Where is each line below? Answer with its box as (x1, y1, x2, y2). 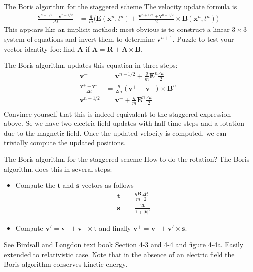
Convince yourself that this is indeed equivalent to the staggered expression (4, 108, 231, 119)
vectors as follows (81, 180, 134, 190)
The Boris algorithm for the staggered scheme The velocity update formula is (4, 1, 237, 11)
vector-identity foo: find (4, 43, 75, 54)
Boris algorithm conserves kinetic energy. (4, 259, 127, 269)
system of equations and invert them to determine (4, 33, 155, 44)
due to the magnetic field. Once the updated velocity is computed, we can (4, 127, 227, 138)
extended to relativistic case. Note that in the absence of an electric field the (4, 249, 235, 259)
